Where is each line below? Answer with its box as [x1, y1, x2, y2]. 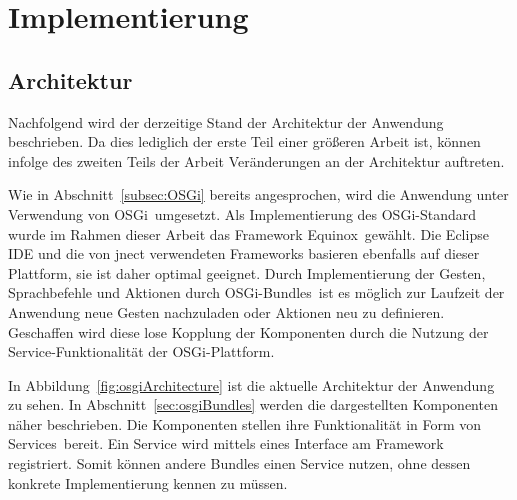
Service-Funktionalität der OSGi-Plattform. [8, 341, 275, 362]
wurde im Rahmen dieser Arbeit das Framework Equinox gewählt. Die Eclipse [8, 223, 489, 244]
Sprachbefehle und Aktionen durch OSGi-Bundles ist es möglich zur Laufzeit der [8, 282, 505, 303]
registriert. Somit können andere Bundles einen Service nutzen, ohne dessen [8, 453, 471, 474]
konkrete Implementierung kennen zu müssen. [8, 472, 288, 493]
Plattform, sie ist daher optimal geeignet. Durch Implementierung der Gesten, [8, 262, 486, 283]
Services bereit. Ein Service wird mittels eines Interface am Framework [8, 433, 444, 454]
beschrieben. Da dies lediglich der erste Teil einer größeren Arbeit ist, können [8, 131, 481, 152]
